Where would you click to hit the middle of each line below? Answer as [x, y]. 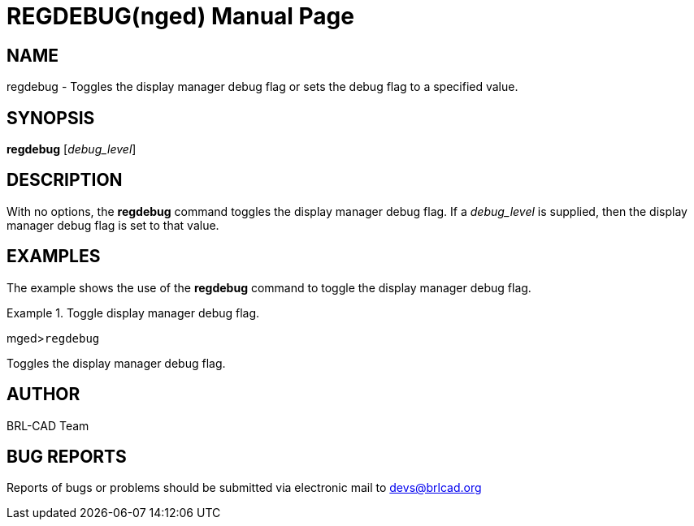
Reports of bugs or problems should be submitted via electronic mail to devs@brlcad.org [244, 488]
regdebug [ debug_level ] [72, 149]
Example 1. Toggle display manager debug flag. [133, 313]
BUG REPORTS [67, 456]
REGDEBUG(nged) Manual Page [180, 16]
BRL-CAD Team [48, 425]
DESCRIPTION [65, 180]
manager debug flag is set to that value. [113, 225]
